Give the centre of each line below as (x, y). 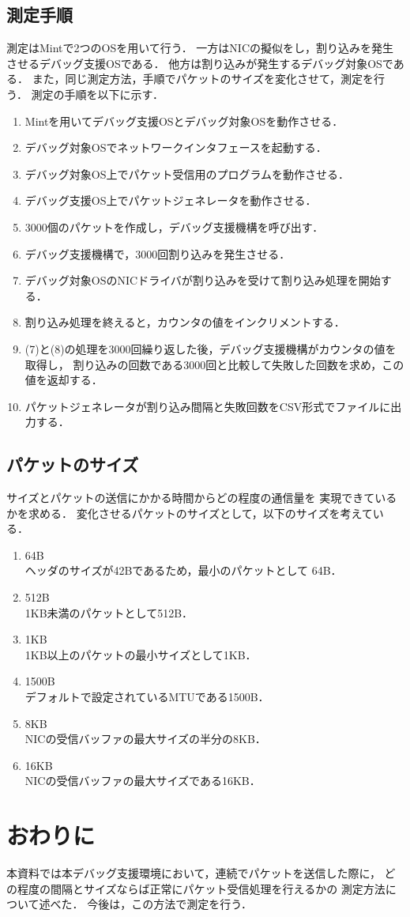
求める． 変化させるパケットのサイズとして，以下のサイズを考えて (200, 513)
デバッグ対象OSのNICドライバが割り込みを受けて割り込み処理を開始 (203, 280)
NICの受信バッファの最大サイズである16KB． (143, 781)
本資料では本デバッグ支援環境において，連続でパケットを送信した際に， (194, 873)
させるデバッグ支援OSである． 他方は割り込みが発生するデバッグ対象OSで (200, 63)
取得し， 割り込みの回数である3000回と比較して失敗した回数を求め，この (214, 364)
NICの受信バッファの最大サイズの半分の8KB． (145, 739)
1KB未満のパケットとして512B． (109, 612)
